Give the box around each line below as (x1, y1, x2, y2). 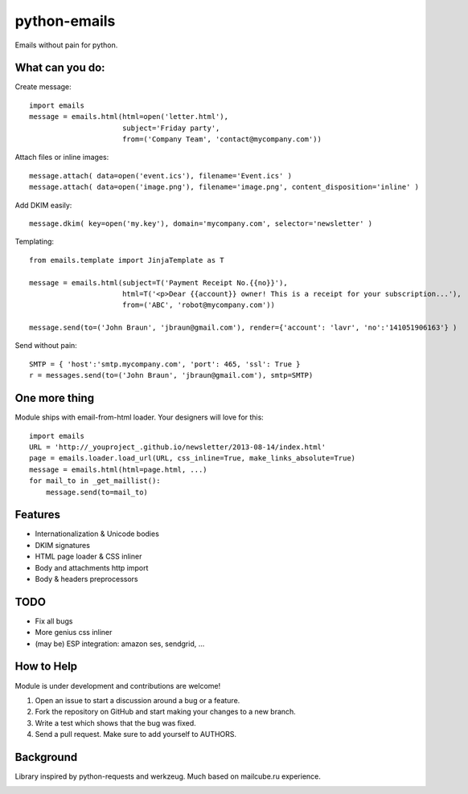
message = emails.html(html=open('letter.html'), (29, 113, 229, 121)
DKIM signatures (35, 540, 90, 550)
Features (14, 508, 60, 522)
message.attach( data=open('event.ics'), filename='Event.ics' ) (29, 171, 293, 180)
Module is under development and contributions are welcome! (14, 681, 221, 690)
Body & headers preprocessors (35, 574, 138, 583)
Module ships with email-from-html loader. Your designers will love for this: (14, 412, 265, 422)
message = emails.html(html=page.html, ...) (29, 465, 208, 474)
